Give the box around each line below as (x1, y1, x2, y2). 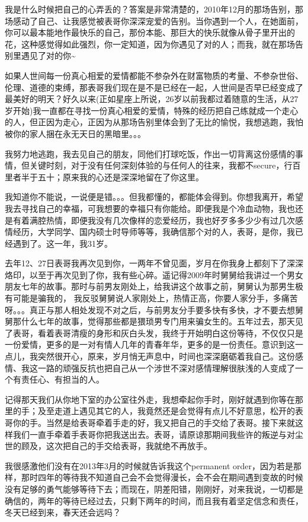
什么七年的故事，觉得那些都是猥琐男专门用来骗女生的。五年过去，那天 (21, 315, 295, 327)
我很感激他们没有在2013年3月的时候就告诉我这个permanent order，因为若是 (5, 459, 294, 472)
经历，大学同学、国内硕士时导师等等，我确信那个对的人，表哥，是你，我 (12, 225, 295, 238)
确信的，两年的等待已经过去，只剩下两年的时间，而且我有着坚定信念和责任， (5, 494, 303, 507)
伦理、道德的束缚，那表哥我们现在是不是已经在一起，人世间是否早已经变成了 (5, 81, 303, 93)
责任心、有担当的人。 (21, 373, 104, 386)
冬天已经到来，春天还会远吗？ (5, 506, 121, 518)
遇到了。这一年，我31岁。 (12, 237, 113, 249)
